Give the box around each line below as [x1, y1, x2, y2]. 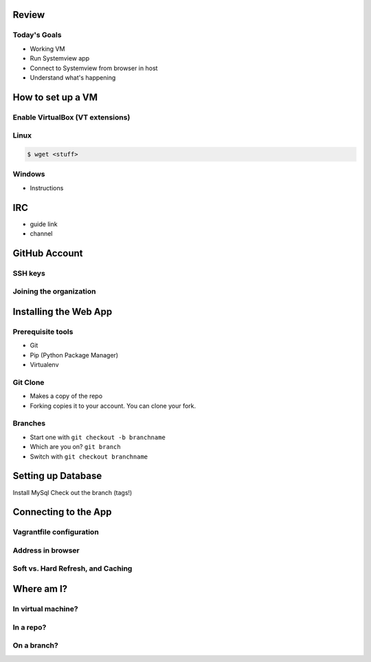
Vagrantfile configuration [12, 527, 99, 537]
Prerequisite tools [12, 327, 74, 337]
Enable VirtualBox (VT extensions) [12, 112, 131, 122]
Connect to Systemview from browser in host [30, 64, 158, 72]
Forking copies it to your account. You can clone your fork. [30, 401, 196, 410]
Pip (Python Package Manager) [30, 351, 119, 359]
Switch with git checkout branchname [30, 452, 148, 461]
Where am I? [12, 583, 68, 595]
